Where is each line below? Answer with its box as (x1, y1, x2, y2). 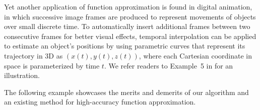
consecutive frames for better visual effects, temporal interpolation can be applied (4, 30, 256, 41)
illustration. (4, 70, 40, 80)
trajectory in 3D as (4, 50, 63, 60)
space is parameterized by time (4, 60, 100, 70)
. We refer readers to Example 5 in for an (104, 60, 233, 70)
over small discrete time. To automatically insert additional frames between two (4, 21, 250, 31)
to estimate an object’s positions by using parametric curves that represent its (4, 40, 245, 51)
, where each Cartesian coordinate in (139, 50, 252, 60)
